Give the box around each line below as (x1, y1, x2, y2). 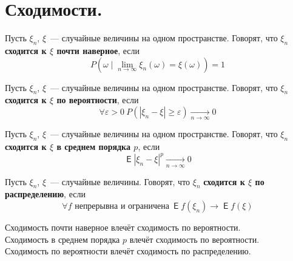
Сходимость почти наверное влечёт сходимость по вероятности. (5, 220, 241, 233)
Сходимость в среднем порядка (5, 232, 120, 245)
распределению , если (5, 188, 86, 200)
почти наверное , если (56, 44, 140, 56)
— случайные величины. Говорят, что (50, 175, 190, 188)
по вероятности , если (56, 93, 139, 106)
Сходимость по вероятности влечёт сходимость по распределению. (5, 245, 251, 257)
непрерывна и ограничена (75, 202, 169, 211)
